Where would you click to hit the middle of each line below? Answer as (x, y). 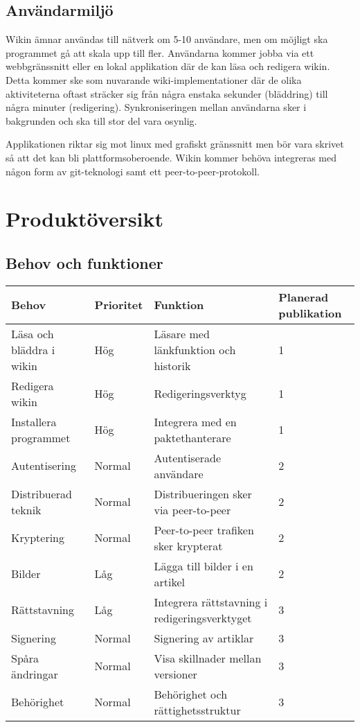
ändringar (35, 674)
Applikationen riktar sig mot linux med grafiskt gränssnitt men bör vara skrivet (175, 144)
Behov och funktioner (84, 262)
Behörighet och (191, 694)
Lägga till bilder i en (204, 566)
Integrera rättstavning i (211, 602)
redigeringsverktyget (203, 617)
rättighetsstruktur (197, 710)
